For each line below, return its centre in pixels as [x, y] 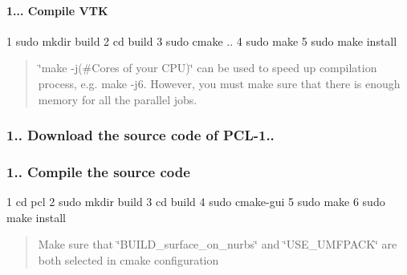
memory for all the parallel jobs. [118, 99]
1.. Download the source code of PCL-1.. [140, 135]
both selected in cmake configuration [128, 260]
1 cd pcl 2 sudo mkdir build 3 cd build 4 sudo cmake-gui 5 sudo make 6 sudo [196, 202]
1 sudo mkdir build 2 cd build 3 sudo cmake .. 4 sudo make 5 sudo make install [202, 40]
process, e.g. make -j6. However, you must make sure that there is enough [219, 83]
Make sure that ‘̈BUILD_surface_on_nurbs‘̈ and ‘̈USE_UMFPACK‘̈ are [218, 244]
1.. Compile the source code [98, 171]
